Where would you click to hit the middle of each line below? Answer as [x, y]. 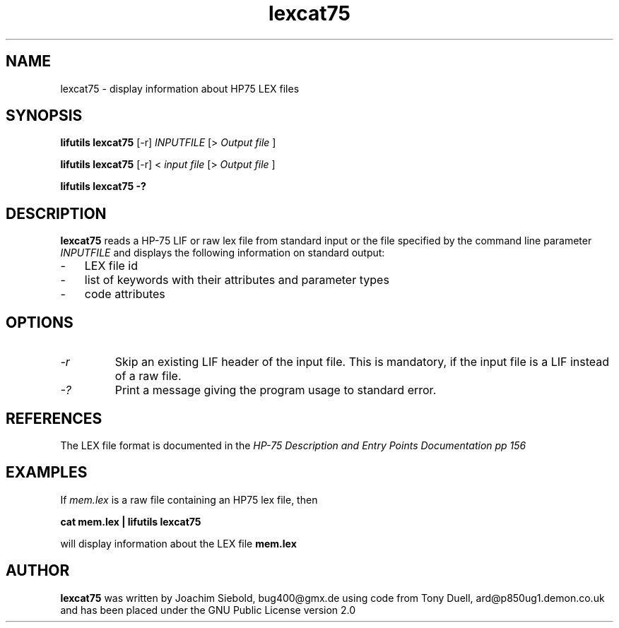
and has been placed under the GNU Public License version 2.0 [208, 610]
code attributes [125, 294]
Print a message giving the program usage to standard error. [276, 390]
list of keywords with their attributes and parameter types [237, 280]
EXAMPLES [47, 473]
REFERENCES [54, 418]
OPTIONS [40, 322]
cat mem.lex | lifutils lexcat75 [131, 521]
